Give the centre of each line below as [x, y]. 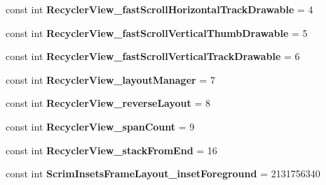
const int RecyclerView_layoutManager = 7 [110, 79]
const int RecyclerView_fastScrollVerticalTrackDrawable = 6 [153, 56]
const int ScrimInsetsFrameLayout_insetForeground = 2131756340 [163, 173]
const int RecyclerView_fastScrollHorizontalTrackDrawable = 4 [159, 9]
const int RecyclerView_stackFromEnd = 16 [111, 150]
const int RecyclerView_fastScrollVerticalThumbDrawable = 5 [157, 32]
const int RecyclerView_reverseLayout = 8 [108, 103]
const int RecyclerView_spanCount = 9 [100, 126]
